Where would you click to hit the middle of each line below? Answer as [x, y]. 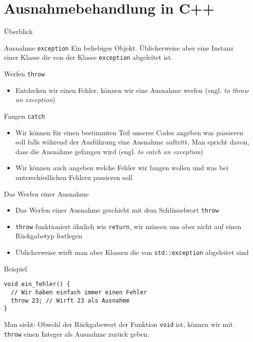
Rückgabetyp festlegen [49, 236]
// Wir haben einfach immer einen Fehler [79, 292]
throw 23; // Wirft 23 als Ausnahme [70, 300]
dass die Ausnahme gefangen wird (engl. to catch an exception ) [109, 151]
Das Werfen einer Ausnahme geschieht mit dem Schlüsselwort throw [117, 210]
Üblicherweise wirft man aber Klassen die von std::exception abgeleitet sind [132, 252]
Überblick [19, 31]
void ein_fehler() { [37, 284]
